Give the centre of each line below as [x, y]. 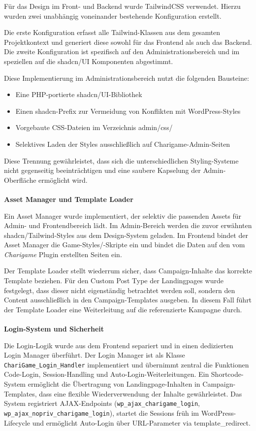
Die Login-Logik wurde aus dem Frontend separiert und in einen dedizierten [119, 345]
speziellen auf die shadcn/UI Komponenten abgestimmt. [89, 61]
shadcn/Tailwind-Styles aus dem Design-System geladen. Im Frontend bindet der [126, 235]
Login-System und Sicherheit [54, 329]
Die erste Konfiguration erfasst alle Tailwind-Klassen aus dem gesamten [112, 32]
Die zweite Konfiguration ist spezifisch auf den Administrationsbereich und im [122, 51]
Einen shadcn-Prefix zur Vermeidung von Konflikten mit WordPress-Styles [128, 111]
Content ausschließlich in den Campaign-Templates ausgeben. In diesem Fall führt [128, 300]
